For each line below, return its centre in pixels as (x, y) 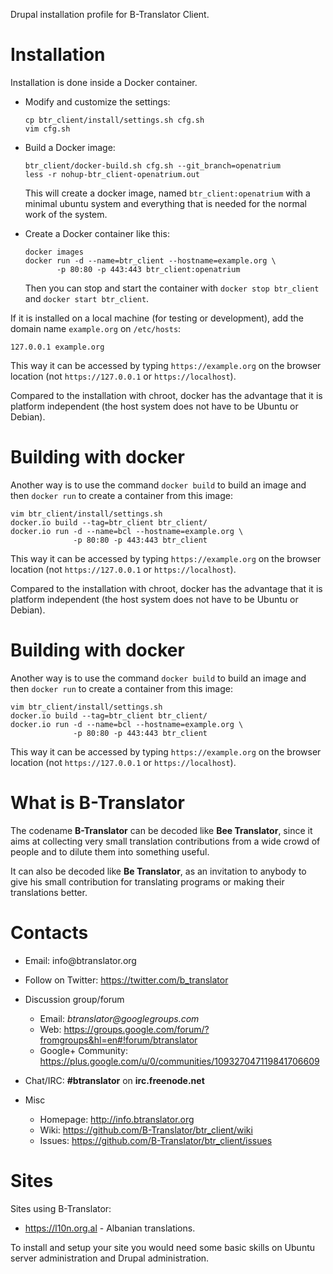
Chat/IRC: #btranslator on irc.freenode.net (114, 1080)
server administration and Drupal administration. (110, 1258)
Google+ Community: (84, 1050)
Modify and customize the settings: (97, 101)
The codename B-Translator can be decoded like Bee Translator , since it (161, 830)
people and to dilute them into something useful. (110, 851)
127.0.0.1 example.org (57, 347)
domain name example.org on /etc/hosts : (96, 328)
